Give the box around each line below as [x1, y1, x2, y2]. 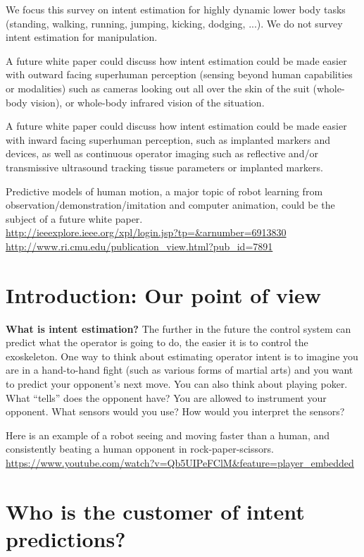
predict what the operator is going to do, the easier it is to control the [6, 335, 308, 350]
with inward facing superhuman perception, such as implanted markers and [6, 132, 330, 147]
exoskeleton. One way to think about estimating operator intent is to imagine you [6, 348, 358, 363]
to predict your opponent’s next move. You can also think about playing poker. [6, 377, 348, 391]
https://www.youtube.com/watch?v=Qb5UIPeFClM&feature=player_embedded [6, 455, 354, 470]
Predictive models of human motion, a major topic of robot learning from [6, 183, 323, 198]
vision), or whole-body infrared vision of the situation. [30, 94, 265, 109]
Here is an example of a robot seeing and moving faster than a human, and [6, 427, 330, 442]
